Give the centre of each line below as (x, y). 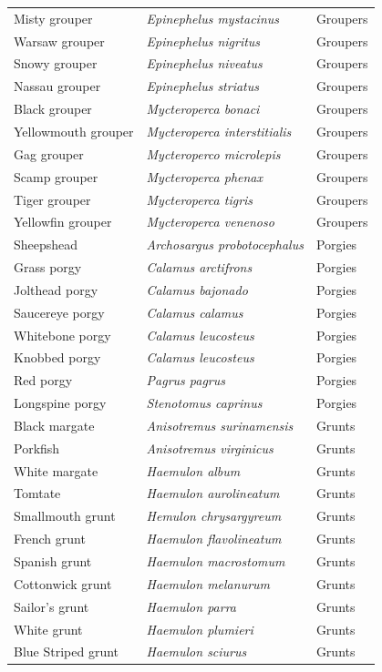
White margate (56, 470)
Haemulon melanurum (208, 583)
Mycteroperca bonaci (203, 109)
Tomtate (37, 493)
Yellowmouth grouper (74, 131)
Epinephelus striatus (203, 86)
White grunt (48, 629)
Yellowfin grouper (63, 222)
